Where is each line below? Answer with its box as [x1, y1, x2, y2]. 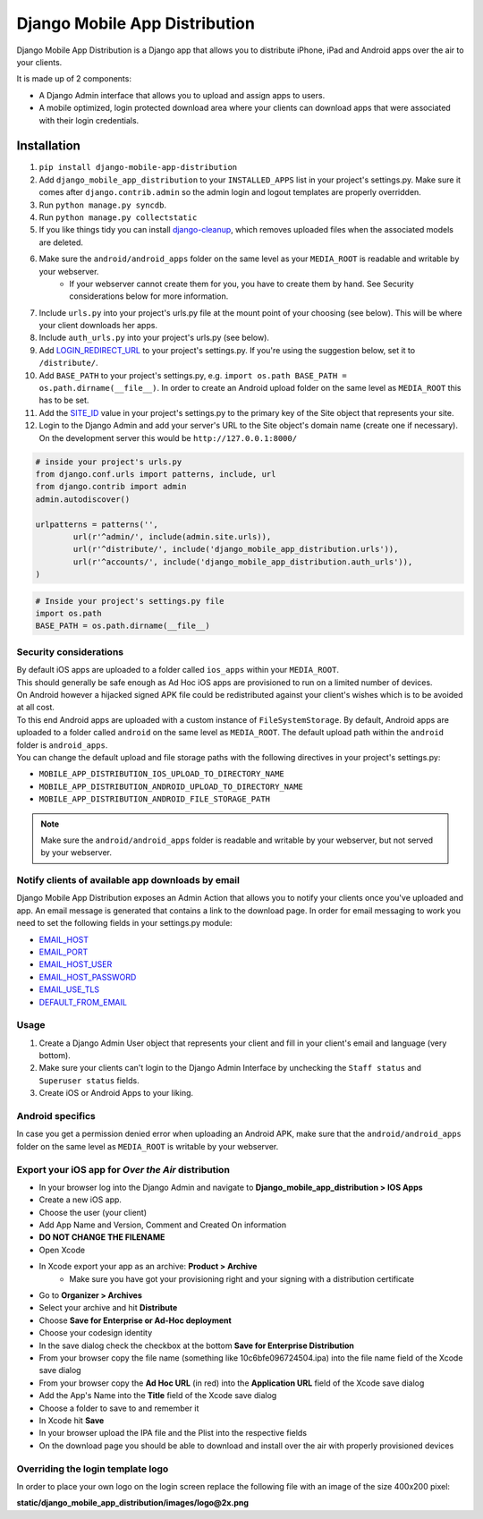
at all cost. [16, 702, 55, 713]
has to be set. [38, 395, 89, 406]
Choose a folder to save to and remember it [38, 1403, 199, 1413]
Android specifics [16, 1110, 96, 1123]
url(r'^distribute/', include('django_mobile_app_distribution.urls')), [72, 544, 399, 555]
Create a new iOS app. [38, 1194, 123, 1205]
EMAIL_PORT [38, 946, 89, 957]
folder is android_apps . [16, 739, 108, 751]
